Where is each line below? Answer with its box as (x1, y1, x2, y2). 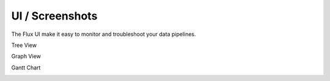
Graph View (11, 52, 41, 60)
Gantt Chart (11, 64, 41, 71)
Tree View (11, 41, 37, 49)
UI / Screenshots (11, 9, 98, 23)
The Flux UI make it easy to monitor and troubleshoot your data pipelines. (11, 30, 196, 38)
